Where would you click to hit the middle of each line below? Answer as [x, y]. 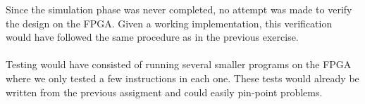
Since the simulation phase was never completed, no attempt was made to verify [179, 9]
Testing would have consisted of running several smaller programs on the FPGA [179, 64]
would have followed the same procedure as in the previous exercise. [152, 37]
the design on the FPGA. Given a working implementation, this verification [169, 23]
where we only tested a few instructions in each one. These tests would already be [182, 78]
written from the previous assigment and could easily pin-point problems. [164, 92]
